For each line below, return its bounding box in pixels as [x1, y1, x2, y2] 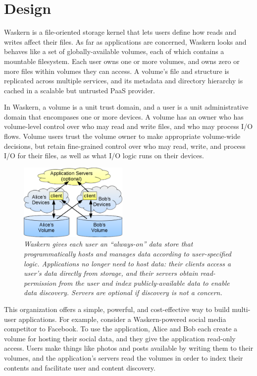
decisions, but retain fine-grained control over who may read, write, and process [4, 140, 246, 151]
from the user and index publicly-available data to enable [58, 277, 230, 288]
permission [24, 277, 56, 288]
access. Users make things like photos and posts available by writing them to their [4, 343, 254, 353]
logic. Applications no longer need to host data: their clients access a [24, 258, 231, 268]
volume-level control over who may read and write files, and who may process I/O [4, 121, 253, 131]
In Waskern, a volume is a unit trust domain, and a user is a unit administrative [4, 102, 249, 112]
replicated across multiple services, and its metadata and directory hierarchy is [4, 75, 243, 86]
